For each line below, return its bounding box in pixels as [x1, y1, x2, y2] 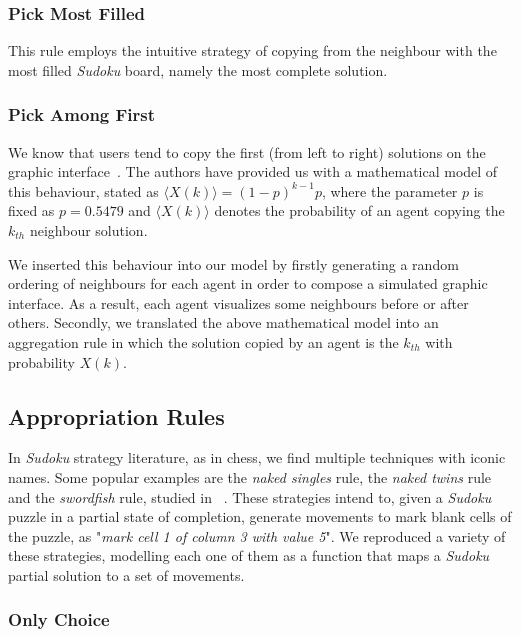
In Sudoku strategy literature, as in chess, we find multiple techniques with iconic [8, 447, 506, 468]
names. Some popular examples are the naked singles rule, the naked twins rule [8, 466, 492, 487]
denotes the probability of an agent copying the [214, 200, 505, 221]
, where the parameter [321, 180, 458, 201]
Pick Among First [8, 102, 156, 127]
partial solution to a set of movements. [8, 564, 245, 585]
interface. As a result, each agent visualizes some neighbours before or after [8, 292, 469, 313]
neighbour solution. [29, 220, 148, 240]
